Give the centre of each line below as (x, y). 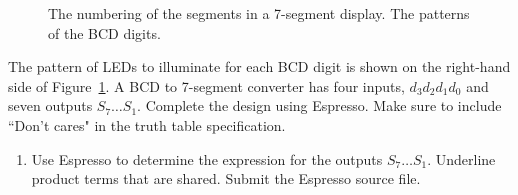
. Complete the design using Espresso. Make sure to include (319, 105)
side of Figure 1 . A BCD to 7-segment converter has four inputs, (206, 85)
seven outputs (50, 105)
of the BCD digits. (104, 32)
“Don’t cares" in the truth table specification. (147, 124)
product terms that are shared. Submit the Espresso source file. (226, 178)
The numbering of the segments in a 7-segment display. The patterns (259, 13)
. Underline (461, 158)
